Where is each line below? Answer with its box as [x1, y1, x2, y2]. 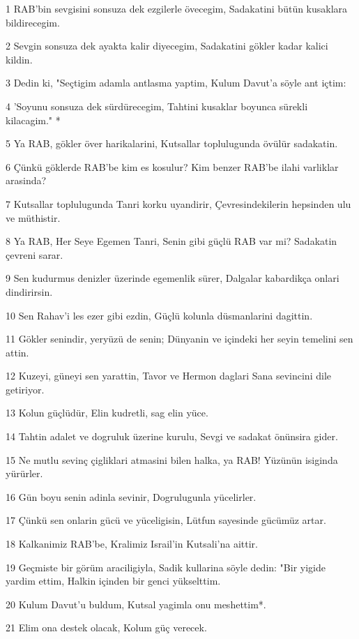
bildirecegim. [6, 15, 60, 29]
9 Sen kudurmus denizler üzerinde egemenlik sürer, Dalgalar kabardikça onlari [6, 271, 339, 285]
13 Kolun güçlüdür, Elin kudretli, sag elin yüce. [6, 405, 208, 420]
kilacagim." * [6, 112, 61, 127]
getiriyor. [6, 382, 45, 396]
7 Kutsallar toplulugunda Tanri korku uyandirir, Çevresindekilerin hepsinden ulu [6, 196, 351, 211]
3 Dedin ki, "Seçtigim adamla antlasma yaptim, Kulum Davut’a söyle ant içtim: [6, 75, 346, 90]
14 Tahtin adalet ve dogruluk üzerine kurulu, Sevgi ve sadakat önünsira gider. [6, 429, 338, 444]
